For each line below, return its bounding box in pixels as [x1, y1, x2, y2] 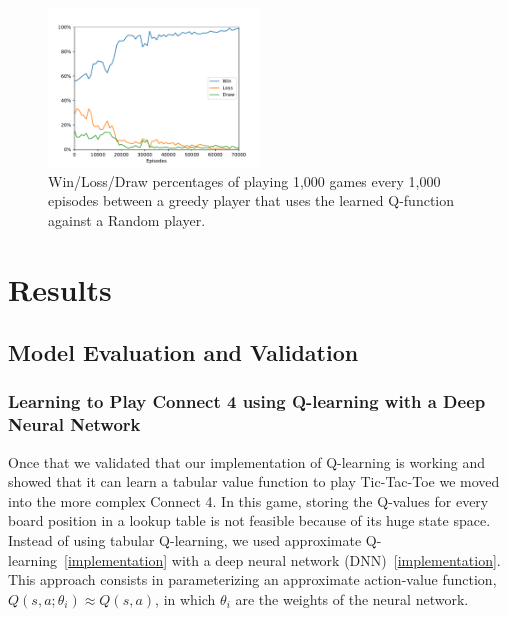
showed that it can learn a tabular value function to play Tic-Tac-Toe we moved [8, 471, 500, 492]
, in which [155, 588, 216, 609]
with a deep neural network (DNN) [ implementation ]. [171, 549, 501, 570]
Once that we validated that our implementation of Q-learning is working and [8, 451, 485, 472]
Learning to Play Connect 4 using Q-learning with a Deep [8, 389, 486, 414]
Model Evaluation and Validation [8, 337, 359, 368]
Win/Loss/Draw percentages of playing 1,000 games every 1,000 [48, 170, 441, 191]
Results [8, 268, 112, 309]
